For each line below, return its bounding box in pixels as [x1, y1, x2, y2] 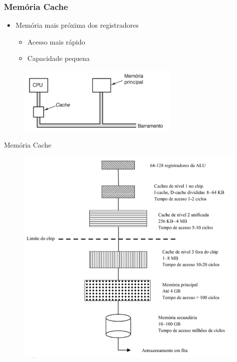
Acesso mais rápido [27, 36, 85, 47]
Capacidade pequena [27, 53, 90, 63]
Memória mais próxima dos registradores [15, 20, 139, 30]
